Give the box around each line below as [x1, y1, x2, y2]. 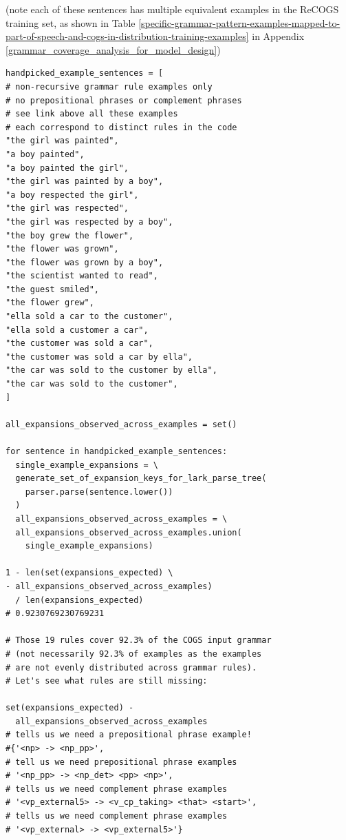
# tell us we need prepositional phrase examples [6, 757, 237, 767]
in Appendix [252, 29, 305, 43]
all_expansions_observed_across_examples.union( [15, 527, 242, 537]
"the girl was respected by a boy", [6, 216, 173, 227]
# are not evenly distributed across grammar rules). [6, 662, 257, 673]
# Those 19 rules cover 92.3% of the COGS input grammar [6, 635, 272, 646]
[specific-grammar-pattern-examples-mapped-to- [138, 15, 340, 30]
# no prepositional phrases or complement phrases [6, 95, 242, 105]
